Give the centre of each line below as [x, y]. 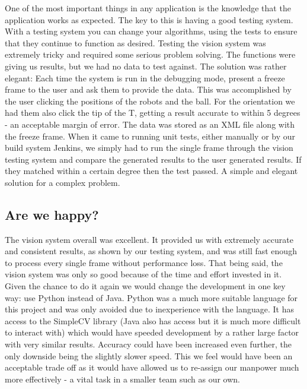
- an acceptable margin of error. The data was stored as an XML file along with [150, 124]
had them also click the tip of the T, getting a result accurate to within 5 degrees [153, 113]
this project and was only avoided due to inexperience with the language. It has [149, 309]
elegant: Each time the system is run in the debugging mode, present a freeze [145, 78]
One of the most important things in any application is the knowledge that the [148, 8]
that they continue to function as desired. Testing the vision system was [135, 42]
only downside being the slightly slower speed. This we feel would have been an [149, 355]
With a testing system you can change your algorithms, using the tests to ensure [151, 31]
